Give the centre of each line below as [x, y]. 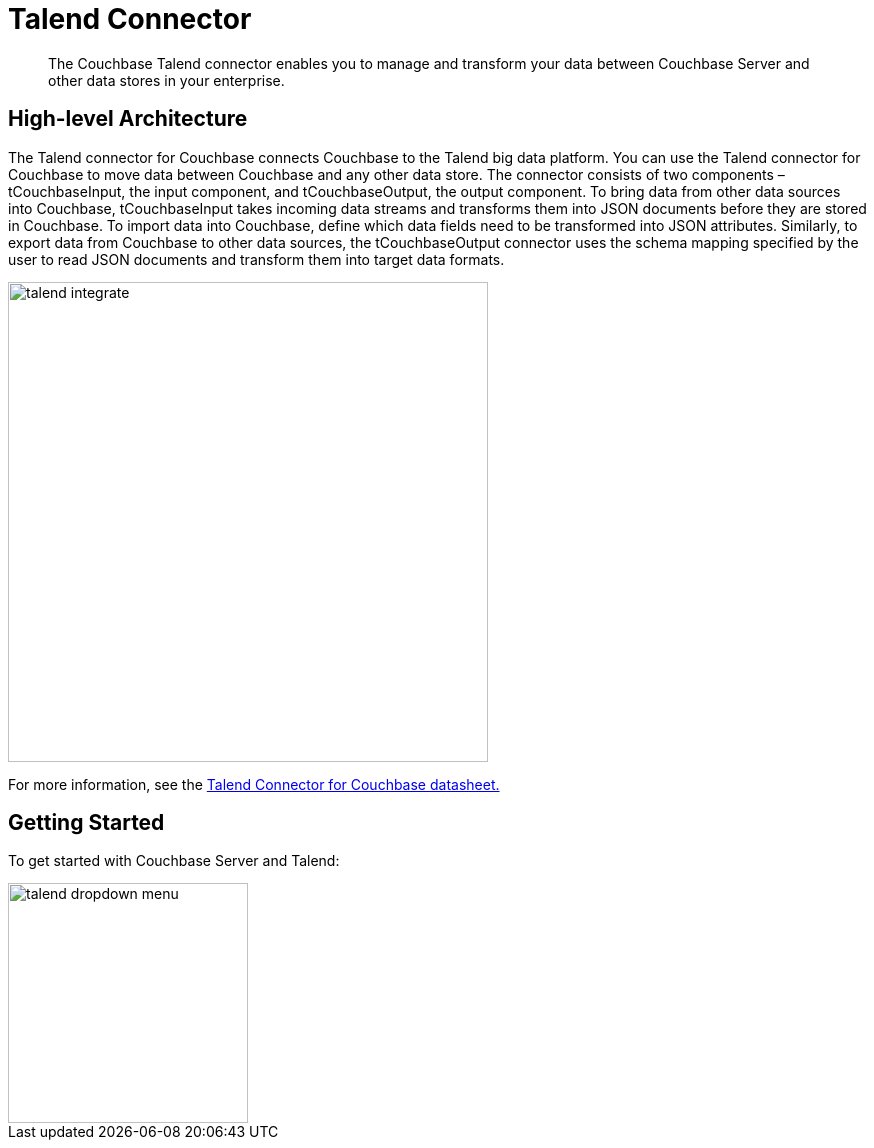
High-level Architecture [128, 119]
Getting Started [86, 823]
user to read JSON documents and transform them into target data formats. [256, 259]
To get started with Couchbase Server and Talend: [174, 861]
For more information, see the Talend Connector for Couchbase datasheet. [254, 784]
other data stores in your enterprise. [166, 80]
